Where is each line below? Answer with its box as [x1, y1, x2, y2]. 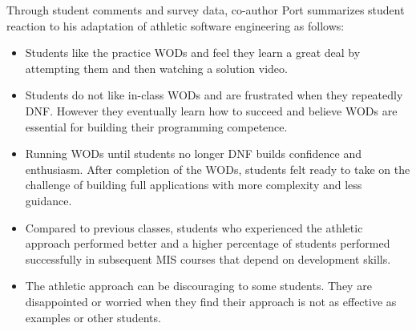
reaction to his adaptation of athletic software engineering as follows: [6, 17, 345, 34]
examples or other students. [25, 309, 161, 325]
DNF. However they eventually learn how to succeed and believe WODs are [25, 102, 398, 119]
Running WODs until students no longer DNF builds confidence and [25, 145, 362, 162]
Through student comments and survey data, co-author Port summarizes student [6, 2, 405, 18]
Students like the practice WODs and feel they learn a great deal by [25, 44, 361, 61]
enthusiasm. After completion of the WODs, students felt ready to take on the [25, 160, 410, 177]
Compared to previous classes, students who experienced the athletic [25, 219, 363, 236]
